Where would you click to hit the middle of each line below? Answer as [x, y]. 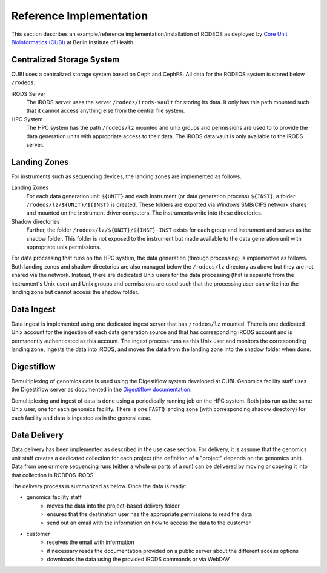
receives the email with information [91, 542]
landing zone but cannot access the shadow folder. [75, 292]
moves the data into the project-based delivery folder [113, 506]
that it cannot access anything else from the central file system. [106, 111]
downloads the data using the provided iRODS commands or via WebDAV [138, 559]
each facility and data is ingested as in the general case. [81, 418]
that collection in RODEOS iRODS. [53, 475]
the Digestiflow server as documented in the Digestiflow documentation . [101, 390]
